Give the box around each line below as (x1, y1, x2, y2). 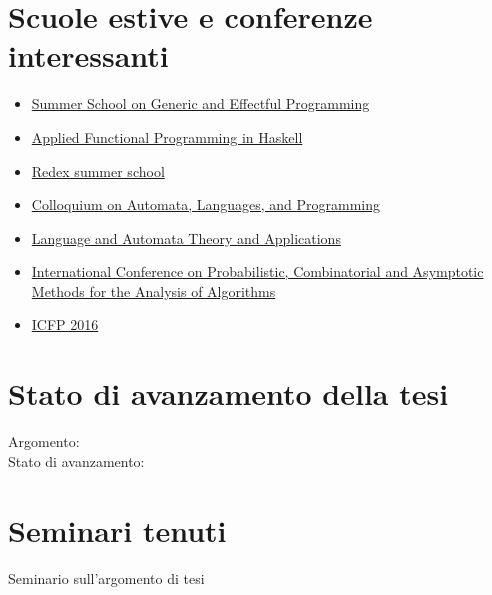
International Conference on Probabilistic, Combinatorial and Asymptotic (31, 261, 484, 282)
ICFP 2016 (31, 314, 99, 335)
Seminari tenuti (8, 509, 227, 550)
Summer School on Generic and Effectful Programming (31, 93, 370, 114)
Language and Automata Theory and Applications (31, 227, 341, 248)
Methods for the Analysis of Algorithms (31, 280, 276, 301)
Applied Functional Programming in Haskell (31, 126, 303, 147)
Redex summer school (31, 160, 165, 181)
